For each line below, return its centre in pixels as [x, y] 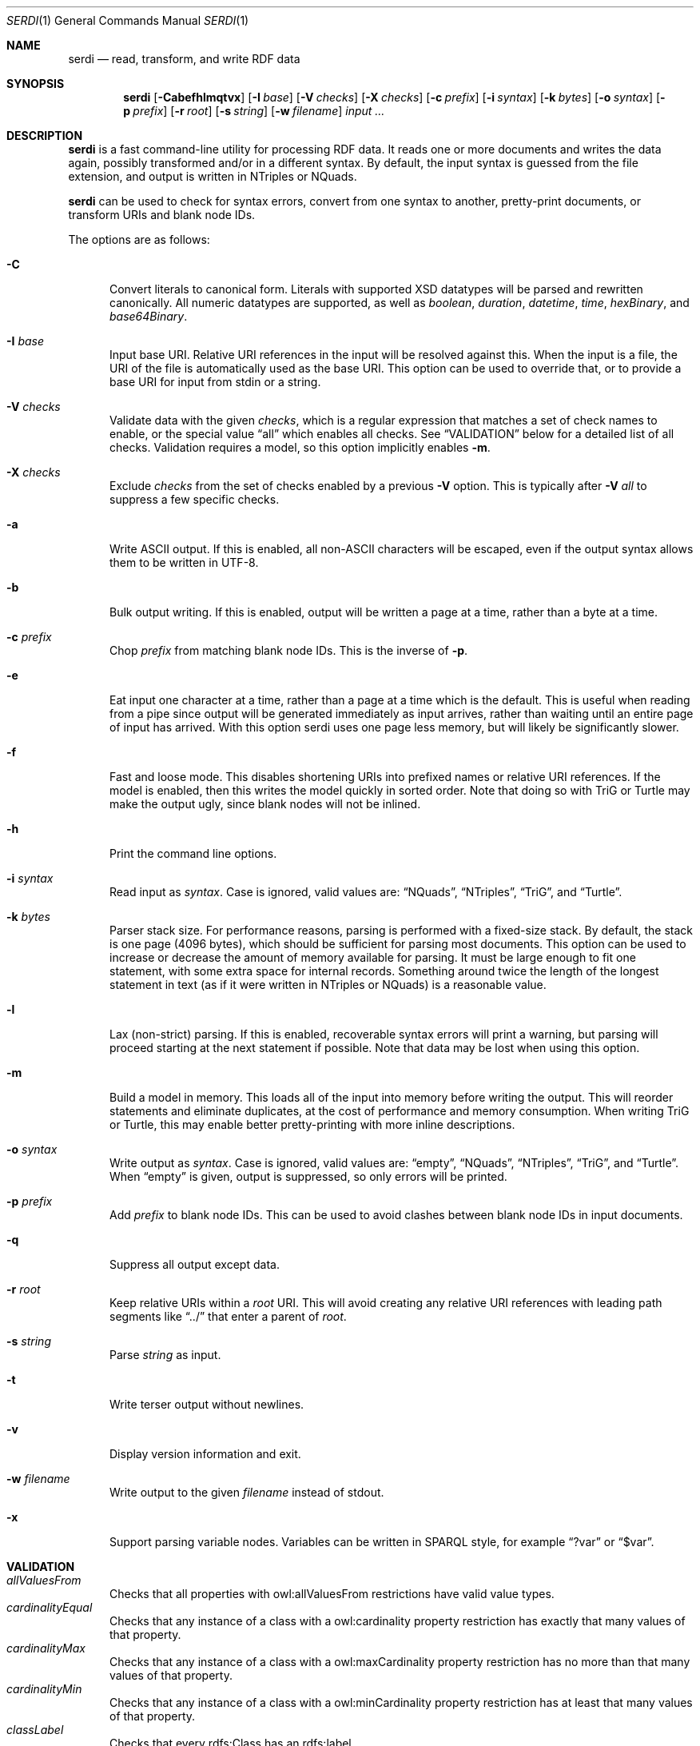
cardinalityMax [46, 1648]
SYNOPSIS [36, 84]
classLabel [35, 1730]
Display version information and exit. [205, 1454]
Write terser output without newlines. [207, 1404]
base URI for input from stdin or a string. [215, 382]
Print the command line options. [193, 853]
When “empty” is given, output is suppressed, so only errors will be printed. [308, 1176]
